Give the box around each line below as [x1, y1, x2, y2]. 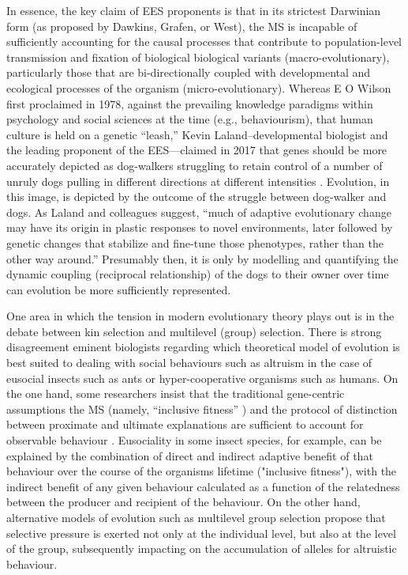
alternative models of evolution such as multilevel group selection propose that [6, 509, 386, 525]
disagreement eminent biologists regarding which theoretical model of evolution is [6, 339, 400, 355]
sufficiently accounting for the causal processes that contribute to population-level [6, 33, 402, 50]
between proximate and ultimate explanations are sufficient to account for [6, 416, 364, 433]
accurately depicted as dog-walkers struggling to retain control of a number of [6, 157, 383, 173]
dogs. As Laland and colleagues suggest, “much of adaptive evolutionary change [6, 203, 391, 220]
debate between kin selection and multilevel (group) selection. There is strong [6, 323, 382, 339]
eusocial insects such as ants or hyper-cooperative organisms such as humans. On [6, 369, 399, 386]
